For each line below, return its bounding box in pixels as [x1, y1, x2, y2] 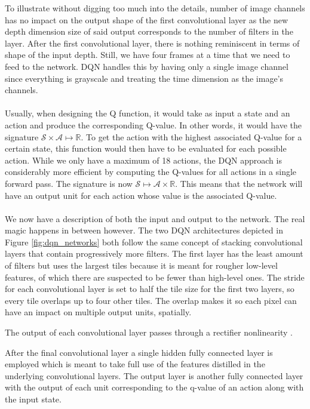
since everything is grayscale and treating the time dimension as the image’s [5, 72, 284, 84]
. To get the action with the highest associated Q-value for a [81, 130, 302, 143]
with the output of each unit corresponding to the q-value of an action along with [5, 381, 304, 393]
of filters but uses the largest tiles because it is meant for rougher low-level [5, 259, 278, 272]
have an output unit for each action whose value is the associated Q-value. [5, 189, 277, 201]
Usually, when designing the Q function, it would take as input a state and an [5, 107, 290, 119]
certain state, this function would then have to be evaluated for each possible [5, 142, 287, 155]
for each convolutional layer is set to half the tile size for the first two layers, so [5, 282, 294, 295]
